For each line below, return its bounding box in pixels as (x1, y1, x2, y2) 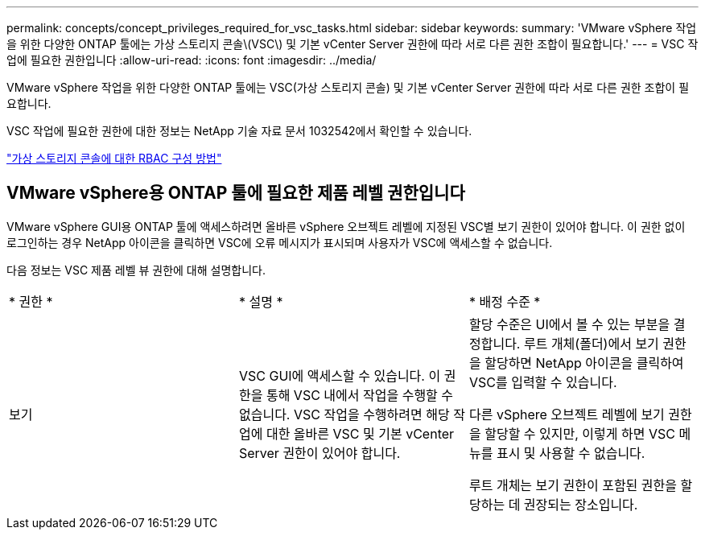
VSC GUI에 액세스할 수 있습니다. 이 (238, 367, 441, 384)
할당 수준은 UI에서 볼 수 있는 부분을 (468, 315, 670, 332)
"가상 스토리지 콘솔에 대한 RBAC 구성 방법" (6, 151, 222, 165)
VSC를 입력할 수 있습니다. (468, 373, 617, 390)
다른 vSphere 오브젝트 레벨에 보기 (468, 406, 665, 423)
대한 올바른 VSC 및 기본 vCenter (266, 425, 455, 442)
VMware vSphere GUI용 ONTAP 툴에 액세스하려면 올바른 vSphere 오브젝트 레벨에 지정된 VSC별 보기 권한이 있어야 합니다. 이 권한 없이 (6, 219, 686, 233)
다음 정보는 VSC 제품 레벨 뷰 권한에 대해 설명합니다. (6, 262, 266, 277)
